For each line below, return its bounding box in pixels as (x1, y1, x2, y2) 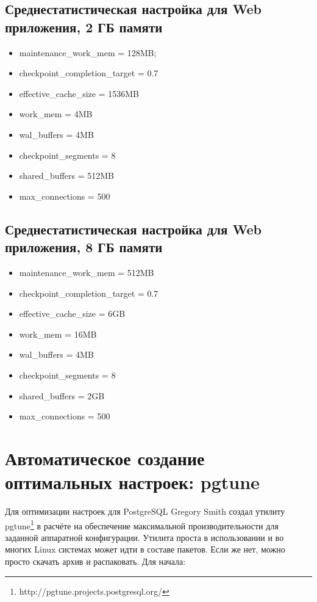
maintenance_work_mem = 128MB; (19, 46, 157, 59)
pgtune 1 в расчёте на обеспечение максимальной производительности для (5, 517, 279, 532)
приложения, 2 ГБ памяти (5, 17, 163, 36)
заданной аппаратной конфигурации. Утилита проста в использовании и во (5, 531, 284, 543)
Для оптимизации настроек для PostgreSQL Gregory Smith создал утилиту (5, 505, 285, 517)
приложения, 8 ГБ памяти (5, 238, 163, 256)
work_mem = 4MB (19, 107, 93, 120)
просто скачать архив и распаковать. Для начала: (5, 555, 186, 568)
